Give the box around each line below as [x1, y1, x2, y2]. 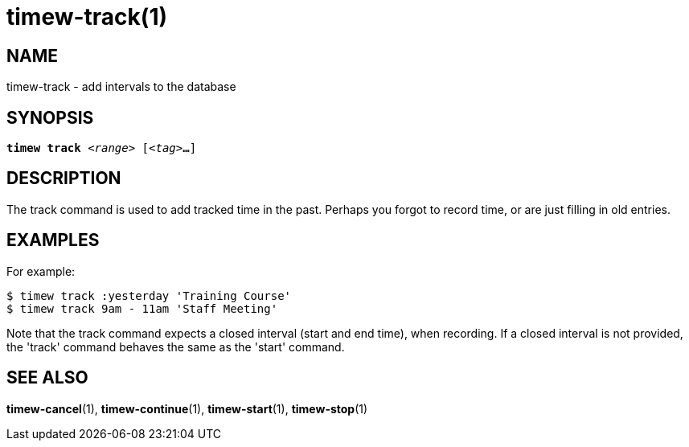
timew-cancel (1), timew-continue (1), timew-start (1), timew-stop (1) [6, 401, 368, 416]
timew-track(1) [6, 3, 168, 31]
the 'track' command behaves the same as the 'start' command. [6, 339, 345, 354]
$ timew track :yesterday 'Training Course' [6, 289, 292, 302]
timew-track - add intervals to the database [6, 80, 236, 94]
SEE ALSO [6, 367, 88, 388]
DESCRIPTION [6, 168, 121, 189]
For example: [6, 264, 76, 278]
